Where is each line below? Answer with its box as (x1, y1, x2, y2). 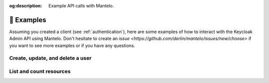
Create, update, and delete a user (9, 55, 92, 62)
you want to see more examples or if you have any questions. (9, 42, 135, 48)
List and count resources (9, 68, 71, 75)
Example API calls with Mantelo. (48, 3, 114, 8)
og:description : (9, 3, 42, 8)
